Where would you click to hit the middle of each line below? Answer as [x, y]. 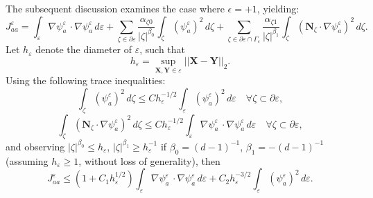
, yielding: [278, 8]
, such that [163, 49]
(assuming [27, 160]
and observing [35, 146]
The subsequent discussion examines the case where [115, 8]
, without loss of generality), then [149, 160]
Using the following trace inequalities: [86, 80]
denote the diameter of [84, 49]
